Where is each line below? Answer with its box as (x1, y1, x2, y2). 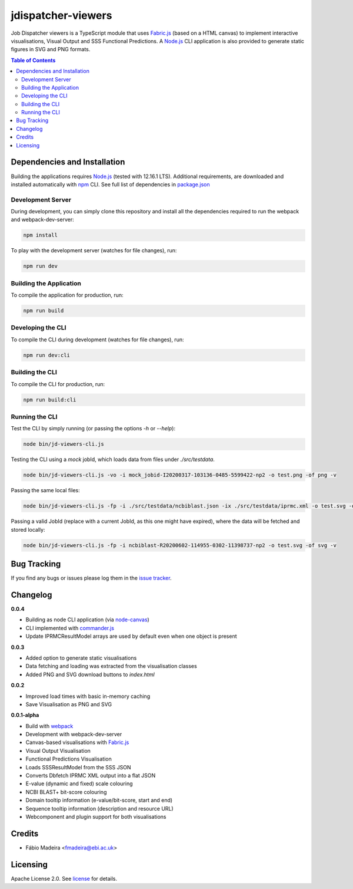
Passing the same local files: (11, 487, 80, 494)
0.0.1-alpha (11, 712, 39, 719)
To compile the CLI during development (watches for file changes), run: (11, 336, 184, 343)
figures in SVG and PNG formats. (11, 46, 91, 53)
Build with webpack (25, 722, 74, 729)
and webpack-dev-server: (11, 216, 74, 223)
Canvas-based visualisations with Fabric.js (25, 739, 129, 746)
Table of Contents (11, 57, 56, 64)
